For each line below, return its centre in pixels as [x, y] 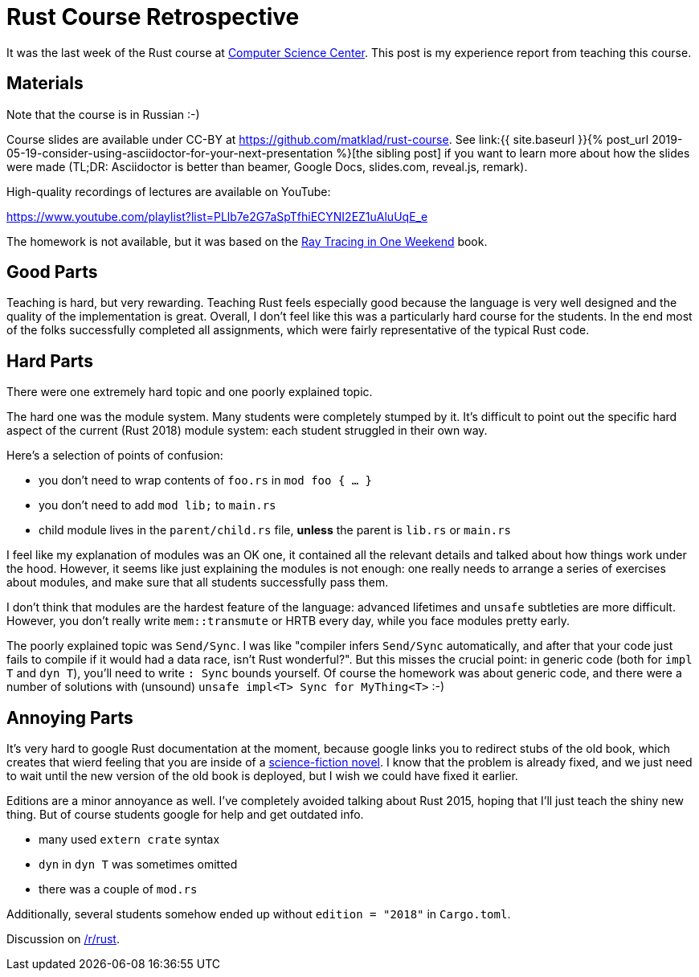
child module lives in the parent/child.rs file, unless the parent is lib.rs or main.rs [275, 530]
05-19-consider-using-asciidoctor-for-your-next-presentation [170, 153]
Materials [45, 84]
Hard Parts [50, 361]
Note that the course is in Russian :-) [103, 114]
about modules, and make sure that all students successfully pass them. [198, 583]
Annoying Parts [70, 717]
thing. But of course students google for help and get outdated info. [185, 815]
